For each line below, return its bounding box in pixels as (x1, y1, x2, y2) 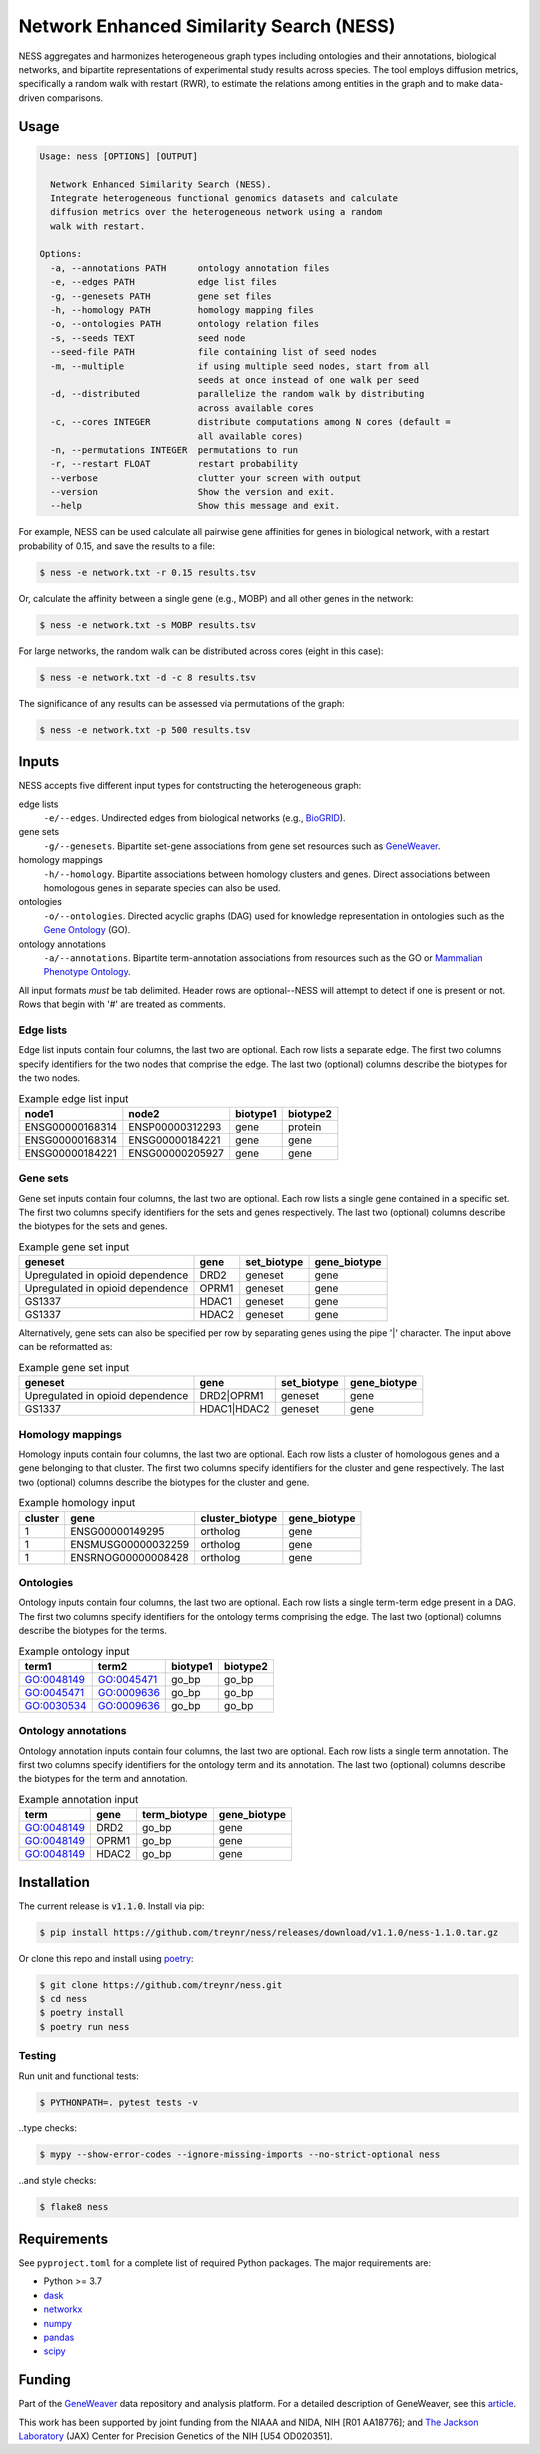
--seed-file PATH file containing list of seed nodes (50, 346, 378, 358)
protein (288, 1120, 322, 1134)
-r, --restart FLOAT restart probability (50, 458, 299, 470)
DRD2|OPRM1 (199, 1389, 264, 1403)
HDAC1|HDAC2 (199, 1402, 270, 1416)
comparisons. (46, 91, 104, 104)
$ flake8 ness (39, 2201, 109, 2213)
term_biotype (141, 1808, 208, 1822)
